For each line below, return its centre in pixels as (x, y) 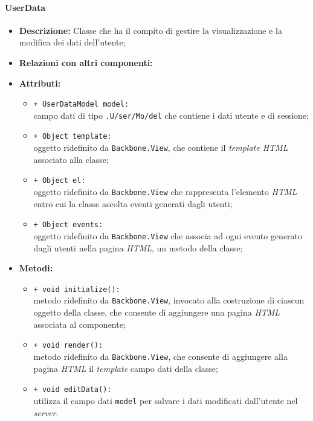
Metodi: (36, 268)
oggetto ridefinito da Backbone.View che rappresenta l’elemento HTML (165, 192)
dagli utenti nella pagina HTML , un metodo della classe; (138, 247)
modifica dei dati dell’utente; (72, 42)
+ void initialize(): (77, 289)
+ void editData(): (73, 390)
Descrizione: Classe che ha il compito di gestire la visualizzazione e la (150, 30)
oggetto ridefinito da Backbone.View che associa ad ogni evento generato (168, 235)
